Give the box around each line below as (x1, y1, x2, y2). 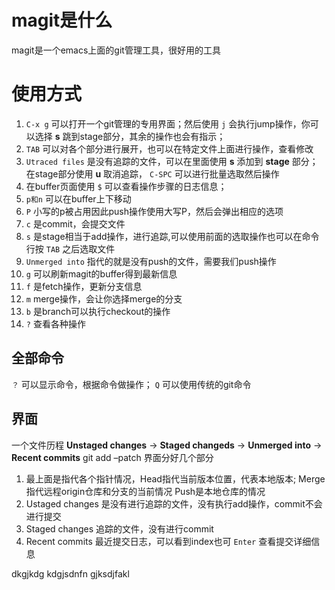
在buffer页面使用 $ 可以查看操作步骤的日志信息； (25, 180, 228, 192)
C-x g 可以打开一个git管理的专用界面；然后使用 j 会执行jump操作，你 (25, 117, 311, 130)
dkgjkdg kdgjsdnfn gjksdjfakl (11, 567, 130, 580)
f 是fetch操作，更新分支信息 (25, 280, 143, 292)
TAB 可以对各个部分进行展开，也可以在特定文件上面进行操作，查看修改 (25, 142, 314, 155)
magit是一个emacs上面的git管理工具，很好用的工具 (11, 44, 221, 56)
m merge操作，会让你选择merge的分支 (25, 292, 183, 305)
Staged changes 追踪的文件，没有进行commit (25, 522, 214, 535)
